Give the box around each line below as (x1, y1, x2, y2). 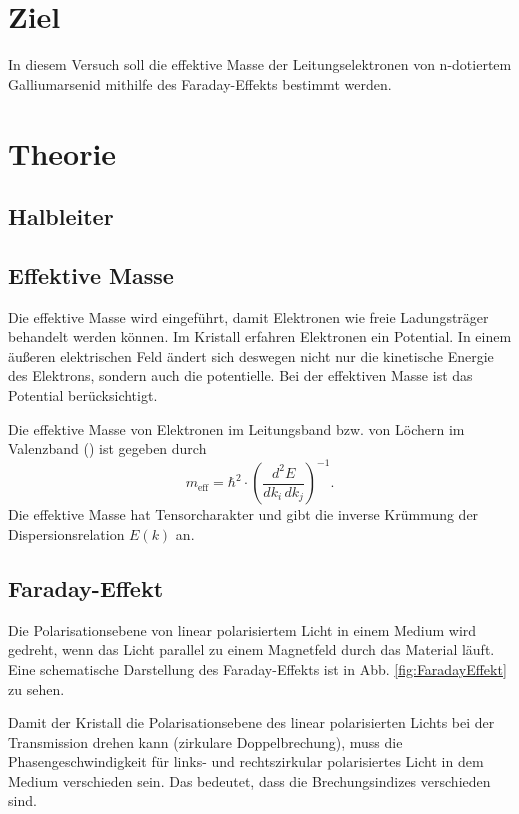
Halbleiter (8, 201, 114, 232)
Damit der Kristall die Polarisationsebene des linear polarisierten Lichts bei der (8, 712, 495, 733)
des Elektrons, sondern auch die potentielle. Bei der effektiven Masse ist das (8, 365, 473, 386)
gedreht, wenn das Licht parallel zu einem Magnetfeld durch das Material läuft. (8, 639, 495, 660)
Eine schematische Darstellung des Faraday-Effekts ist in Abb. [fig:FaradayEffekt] (8, 658, 507, 679)
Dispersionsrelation (8, 523, 125, 544)
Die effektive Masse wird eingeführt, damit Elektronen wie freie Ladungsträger (8, 306, 489, 327)
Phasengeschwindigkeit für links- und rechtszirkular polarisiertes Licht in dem (8, 751, 484, 772)
